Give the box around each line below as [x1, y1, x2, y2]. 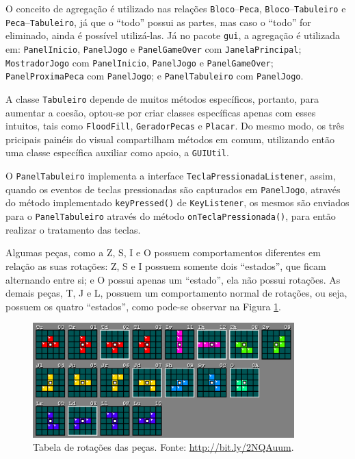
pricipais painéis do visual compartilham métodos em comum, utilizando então [5, 132, 335, 146]
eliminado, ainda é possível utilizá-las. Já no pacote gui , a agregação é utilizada [5, 28, 340, 42]
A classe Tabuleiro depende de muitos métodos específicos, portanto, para [5, 91, 319, 106]
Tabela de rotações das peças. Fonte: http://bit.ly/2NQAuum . [33, 440, 294, 454]
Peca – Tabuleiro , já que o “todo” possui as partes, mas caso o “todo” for [5, 14, 311, 29]
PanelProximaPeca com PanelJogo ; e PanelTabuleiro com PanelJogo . [5, 69, 304, 83]
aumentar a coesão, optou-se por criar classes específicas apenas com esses [5, 105, 316, 119]
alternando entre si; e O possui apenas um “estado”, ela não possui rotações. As [5, 272, 341, 286]
